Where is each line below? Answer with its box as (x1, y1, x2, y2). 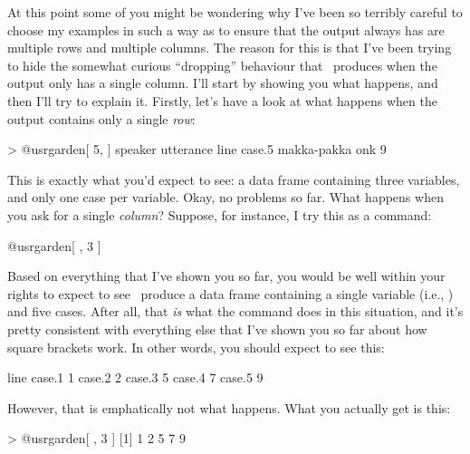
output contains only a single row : (7, 109, 196, 128)
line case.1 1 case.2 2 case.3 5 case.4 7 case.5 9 (7, 368, 264, 387)
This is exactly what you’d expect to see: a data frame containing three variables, (7, 169, 460, 188)
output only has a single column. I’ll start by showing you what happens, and (7, 73, 438, 92)
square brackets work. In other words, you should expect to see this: (7, 337, 385, 356)
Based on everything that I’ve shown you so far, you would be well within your (7, 266, 446, 285)
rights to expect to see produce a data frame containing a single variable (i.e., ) (7, 284, 454, 303)
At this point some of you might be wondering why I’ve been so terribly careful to (7, 3, 463, 21)
